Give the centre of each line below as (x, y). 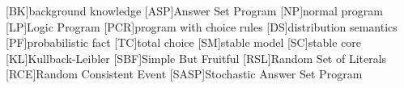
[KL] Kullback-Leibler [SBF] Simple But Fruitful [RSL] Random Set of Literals (196, 58)
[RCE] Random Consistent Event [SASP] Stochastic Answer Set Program (184, 74)
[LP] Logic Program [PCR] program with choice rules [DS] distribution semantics (202, 26)
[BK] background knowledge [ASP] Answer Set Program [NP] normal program (194, 10)
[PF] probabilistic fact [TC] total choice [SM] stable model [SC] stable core (184, 42)
